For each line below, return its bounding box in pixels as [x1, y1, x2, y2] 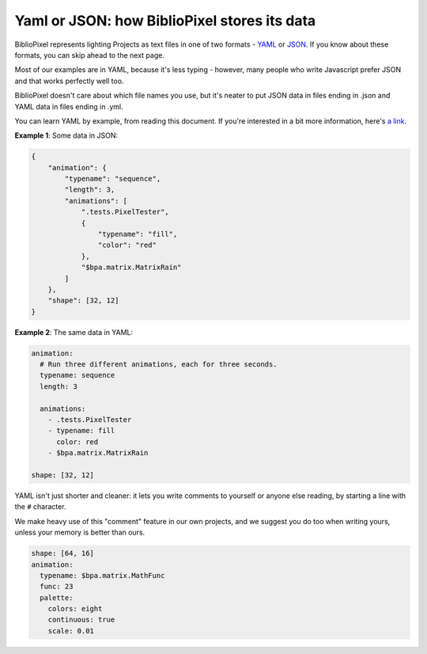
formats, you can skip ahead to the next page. [14, 50, 165, 59]
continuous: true [47, 615, 115, 625]
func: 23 [40, 582, 74, 591]
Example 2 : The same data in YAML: [14, 327, 134, 337]
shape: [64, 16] [31, 549, 95, 558]
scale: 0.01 [47, 626, 95, 635]
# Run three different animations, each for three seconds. [40, 360, 278, 369]
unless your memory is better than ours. [14, 527, 145, 538]
